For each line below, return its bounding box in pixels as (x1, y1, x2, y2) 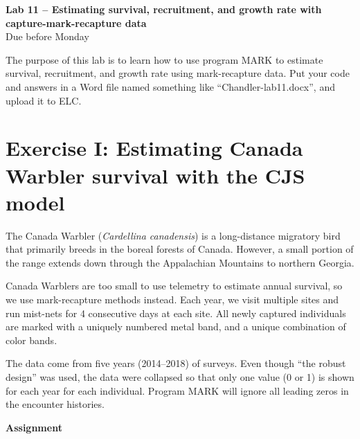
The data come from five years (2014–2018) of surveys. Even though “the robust (6, 356, 346, 370)
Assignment (6, 420, 62, 434)
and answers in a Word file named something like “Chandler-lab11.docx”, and (6, 79, 335, 93)
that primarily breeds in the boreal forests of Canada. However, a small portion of (6, 242, 354, 256)
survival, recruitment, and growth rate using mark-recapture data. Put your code (6, 66, 350, 80)
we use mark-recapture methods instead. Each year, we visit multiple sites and (6, 292, 339, 307)
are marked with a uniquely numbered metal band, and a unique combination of (6, 319, 346, 334)
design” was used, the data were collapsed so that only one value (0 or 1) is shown (6, 370, 354, 384)
